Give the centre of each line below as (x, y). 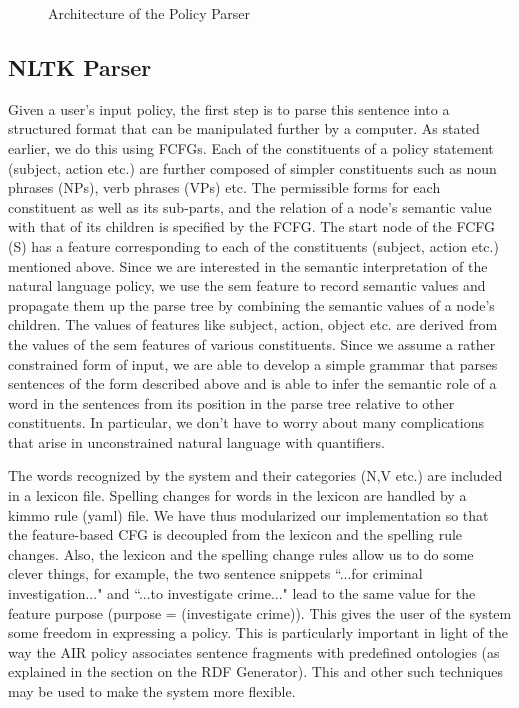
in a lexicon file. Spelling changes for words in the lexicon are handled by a (237, 495)
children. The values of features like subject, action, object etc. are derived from (253, 324)
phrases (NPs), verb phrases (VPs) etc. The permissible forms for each (224, 187)
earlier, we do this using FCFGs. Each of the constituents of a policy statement (251, 147)
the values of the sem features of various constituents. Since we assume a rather (252, 343)
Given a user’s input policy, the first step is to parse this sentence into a (229, 108)
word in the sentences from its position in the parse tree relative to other (231, 402)
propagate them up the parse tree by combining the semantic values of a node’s (251, 304)
